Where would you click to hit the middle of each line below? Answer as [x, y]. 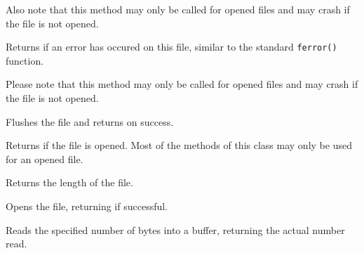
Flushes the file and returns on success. [90, 121]
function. [25, 60]
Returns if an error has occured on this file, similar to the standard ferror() [171, 47]
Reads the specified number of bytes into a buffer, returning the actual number [175, 229]
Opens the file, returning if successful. [87, 206]
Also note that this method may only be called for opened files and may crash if [178, 9]
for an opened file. [45, 158]
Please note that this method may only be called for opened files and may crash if [182, 84]
